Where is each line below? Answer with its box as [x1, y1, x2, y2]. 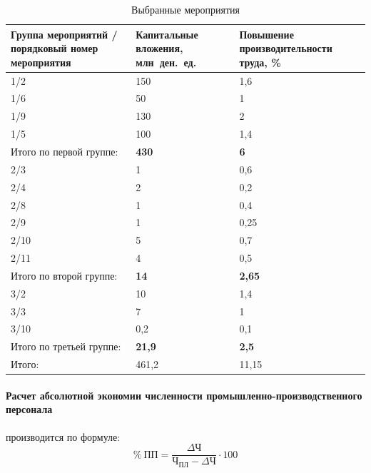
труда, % [239, 54, 281, 69]
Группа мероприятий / [11, 26, 118, 41]
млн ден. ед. [136, 54, 197, 69]
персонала [6, 402, 53, 417]
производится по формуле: [6, 429, 121, 444]
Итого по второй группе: [11, 268, 118, 283]
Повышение [239, 26, 294, 41]
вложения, [136, 41, 183, 56]
